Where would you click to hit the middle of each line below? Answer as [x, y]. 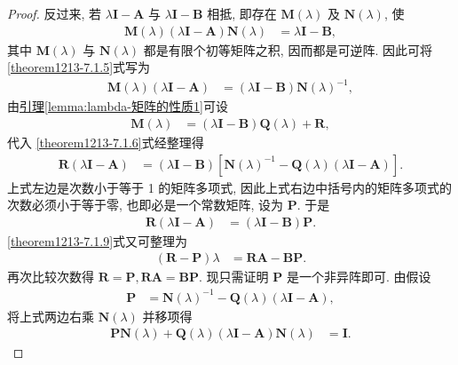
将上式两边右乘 [51, 316]
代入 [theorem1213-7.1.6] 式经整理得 [106, 142]
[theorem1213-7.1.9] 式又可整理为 [98, 240]
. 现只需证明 [234, 277]
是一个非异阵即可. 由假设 [359, 277]
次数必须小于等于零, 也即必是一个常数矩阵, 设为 [146, 205]
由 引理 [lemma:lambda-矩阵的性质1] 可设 [118, 106]
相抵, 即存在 [242, 13]
